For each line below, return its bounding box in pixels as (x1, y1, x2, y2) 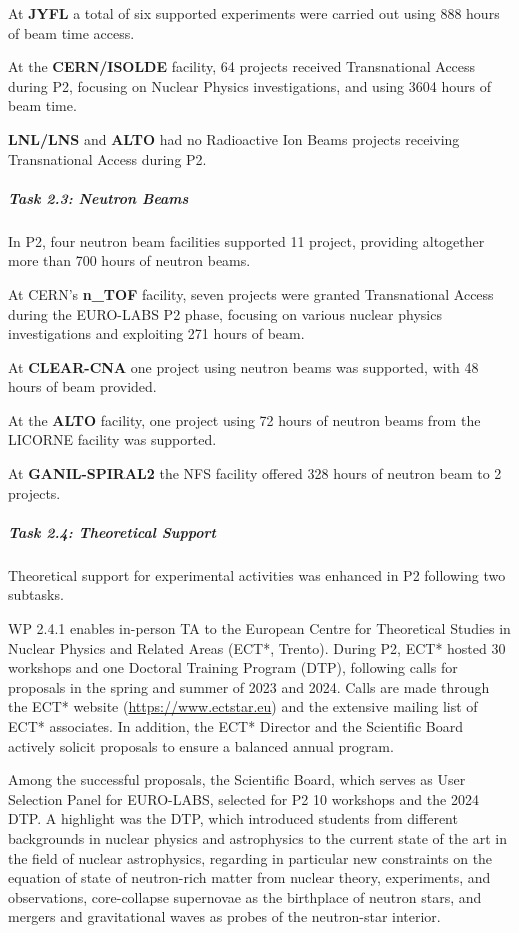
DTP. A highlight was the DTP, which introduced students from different (8, 808, 458, 829)
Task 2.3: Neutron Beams (8, 187, 189, 208)
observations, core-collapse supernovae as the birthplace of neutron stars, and (8, 886, 482, 907)
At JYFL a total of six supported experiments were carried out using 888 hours (8, 3, 500, 23)
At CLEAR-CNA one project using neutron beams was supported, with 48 (8, 356, 479, 377)
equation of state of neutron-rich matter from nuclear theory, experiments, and (8, 867, 491, 888)
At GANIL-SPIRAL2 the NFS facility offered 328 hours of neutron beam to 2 (8, 463, 502, 484)
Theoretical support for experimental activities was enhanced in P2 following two (8, 564, 506, 585)
